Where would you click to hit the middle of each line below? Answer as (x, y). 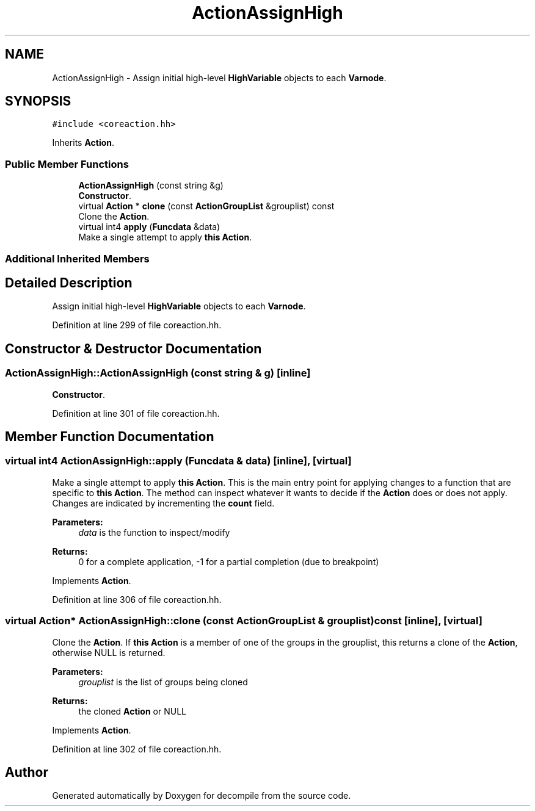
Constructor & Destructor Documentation (133, 348)
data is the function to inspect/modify (154, 532)
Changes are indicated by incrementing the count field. (163, 503)
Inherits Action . (83, 143)
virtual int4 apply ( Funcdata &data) (149, 227)
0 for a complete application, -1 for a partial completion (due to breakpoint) (229, 561)
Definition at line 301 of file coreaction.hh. (136, 413)
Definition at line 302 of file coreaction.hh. (137, 749)
